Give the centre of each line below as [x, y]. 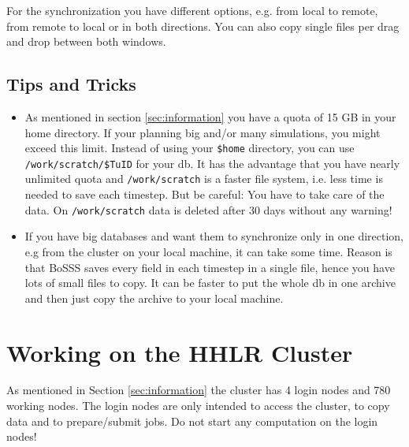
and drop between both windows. [86, 41]
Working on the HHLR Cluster [180, 352]
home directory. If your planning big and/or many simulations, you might [203, 132]
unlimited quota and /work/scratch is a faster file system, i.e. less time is [204, 179]
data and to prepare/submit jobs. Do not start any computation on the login [192, 421]
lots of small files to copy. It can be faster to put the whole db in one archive [210, 283]
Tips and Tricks [71, 84]
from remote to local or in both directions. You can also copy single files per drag [203, 26]
